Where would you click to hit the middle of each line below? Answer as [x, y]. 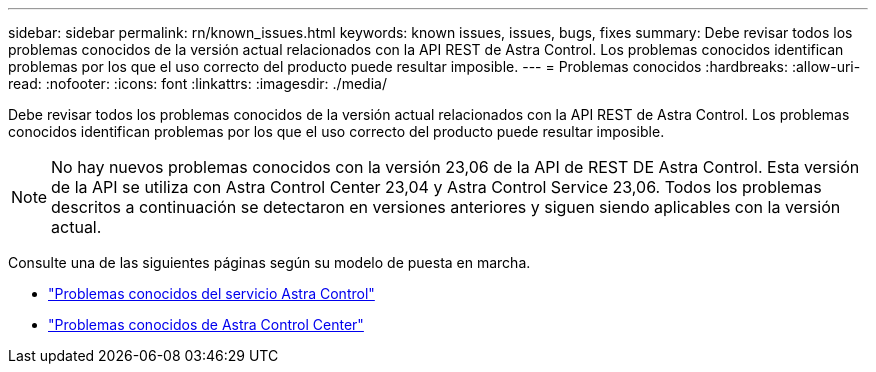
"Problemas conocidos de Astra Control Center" [206, 324]
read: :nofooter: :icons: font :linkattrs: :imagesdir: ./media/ [197, 83]
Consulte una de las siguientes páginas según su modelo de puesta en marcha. [269, 262]
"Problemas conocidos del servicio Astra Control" [211, 293]
